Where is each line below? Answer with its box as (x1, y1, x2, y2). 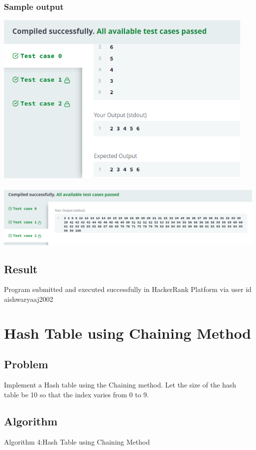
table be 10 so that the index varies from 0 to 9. (4, 389, 149, 399)
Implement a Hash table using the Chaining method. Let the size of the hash (4, 380, 236, 390)
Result (4, 261, 38, 276)
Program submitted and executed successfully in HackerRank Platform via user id (4, 284, 252, 294)
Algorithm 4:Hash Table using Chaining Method (4, 436, 150, 447)
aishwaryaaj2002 (4, 293, 53, 304)
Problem (4, 356, 48, 372)
